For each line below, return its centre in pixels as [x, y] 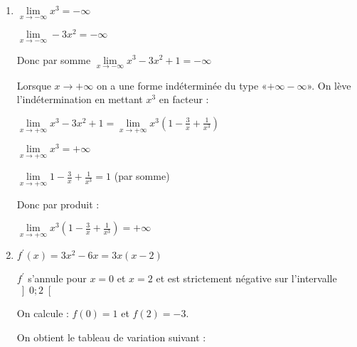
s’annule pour [57, 278]
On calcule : [43, 313]
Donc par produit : [58, 204]
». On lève [329, 85]
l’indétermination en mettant [80, 99]
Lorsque [34, 85]
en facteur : [184, 99]
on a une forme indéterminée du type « [182, 85]
